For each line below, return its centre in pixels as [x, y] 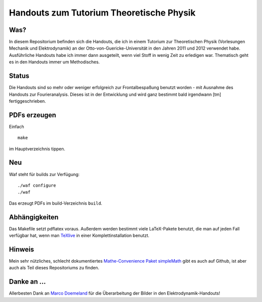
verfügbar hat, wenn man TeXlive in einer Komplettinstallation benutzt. [79, 235]
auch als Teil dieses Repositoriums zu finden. [54, 268]
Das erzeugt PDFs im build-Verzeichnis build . [56, 203]
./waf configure [37, 185]
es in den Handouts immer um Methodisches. [54, 62]
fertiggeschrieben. [27, 101]
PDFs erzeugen [33, 115]
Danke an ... [27, 282]
